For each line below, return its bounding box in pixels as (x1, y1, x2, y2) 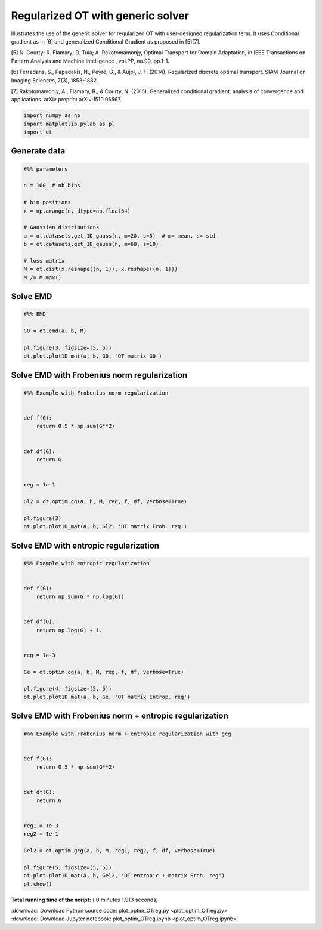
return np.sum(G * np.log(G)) (36, 593, 125, 600)
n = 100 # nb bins (23, 182, 80, 189)
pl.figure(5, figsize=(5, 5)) (23, 864, 112, 871)
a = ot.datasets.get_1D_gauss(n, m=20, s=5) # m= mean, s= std (23, 232, 216, 239)
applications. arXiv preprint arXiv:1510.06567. (11, 96, 122, 103)
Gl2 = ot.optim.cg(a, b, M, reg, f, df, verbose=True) (23, 498, 187, 504)
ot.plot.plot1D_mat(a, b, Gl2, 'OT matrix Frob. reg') (23, 523, 187, 530)
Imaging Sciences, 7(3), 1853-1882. (11, 76, 98, 84)
